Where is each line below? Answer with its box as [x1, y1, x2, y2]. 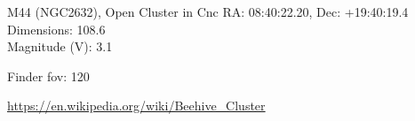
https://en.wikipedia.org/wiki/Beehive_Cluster [7, 96, 266, 115]
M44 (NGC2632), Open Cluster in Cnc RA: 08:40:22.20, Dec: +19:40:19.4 [7, 3, 409, 20]
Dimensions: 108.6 [7, 19, 106, 38]
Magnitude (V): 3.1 [7, 37, 113, 56]
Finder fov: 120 [7, 66, 90, 85]
